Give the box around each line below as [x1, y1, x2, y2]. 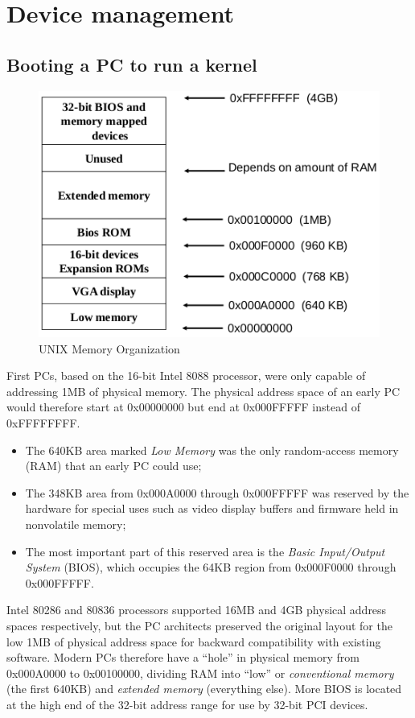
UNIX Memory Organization [39, 340, 180, 357]
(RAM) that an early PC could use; [25, 457, 202, 474]
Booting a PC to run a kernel [6, 52, 257, 76]
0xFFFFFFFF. [6, 415, 80, 431]
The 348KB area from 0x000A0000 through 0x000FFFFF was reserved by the [25, 484, 409, 501]
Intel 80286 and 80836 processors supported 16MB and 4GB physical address [6, 601, 387, 618]
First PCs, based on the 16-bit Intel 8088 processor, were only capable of [6, 367, 366, 384]
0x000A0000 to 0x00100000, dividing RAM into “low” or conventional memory [6, 664, 394, 681]
